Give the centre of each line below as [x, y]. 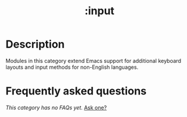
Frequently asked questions [76, 91]
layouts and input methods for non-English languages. [72, 67]
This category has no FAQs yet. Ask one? [56, 107]
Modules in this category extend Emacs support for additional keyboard [93, 61]
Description [35, 44]
